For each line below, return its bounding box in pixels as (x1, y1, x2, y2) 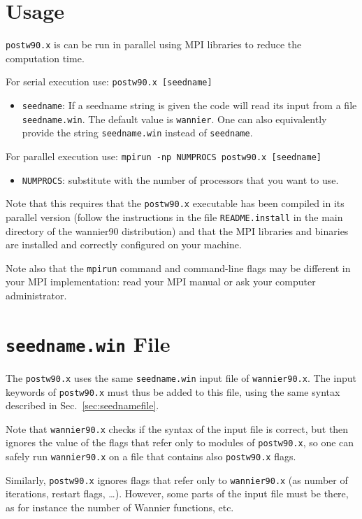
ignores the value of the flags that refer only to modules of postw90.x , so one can (6, 435, 354, 450)
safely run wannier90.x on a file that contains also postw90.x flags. (6, 449, 296, 464)
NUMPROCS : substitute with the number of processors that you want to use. (22, 172, 339, 187)
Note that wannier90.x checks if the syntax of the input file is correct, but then (6, 421, 349, 436)
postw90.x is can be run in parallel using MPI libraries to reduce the (6, 37, 302, 52)
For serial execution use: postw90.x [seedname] (6, 74, 212, 89)
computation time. (6, 50, 85, 65)
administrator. (6, 288, 67, 303)
